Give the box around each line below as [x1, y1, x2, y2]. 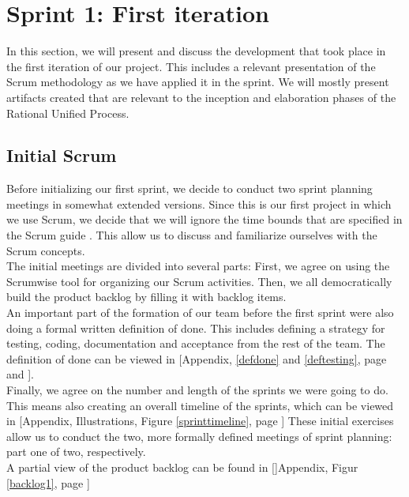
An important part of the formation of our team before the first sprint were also [6, 304, 394, 321]
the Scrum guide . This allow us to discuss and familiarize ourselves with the [6, 227, 377, 243]
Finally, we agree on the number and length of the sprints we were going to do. [6, 382, 388, 398]
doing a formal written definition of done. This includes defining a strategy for [6, 319, 385, 336]
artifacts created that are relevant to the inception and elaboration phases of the [6, 88, 396, 105]
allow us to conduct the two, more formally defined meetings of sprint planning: [6, 427, 392, 444]
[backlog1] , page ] [6, 474, 90, 491]
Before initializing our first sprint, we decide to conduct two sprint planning [6, 180, 373, 197]
